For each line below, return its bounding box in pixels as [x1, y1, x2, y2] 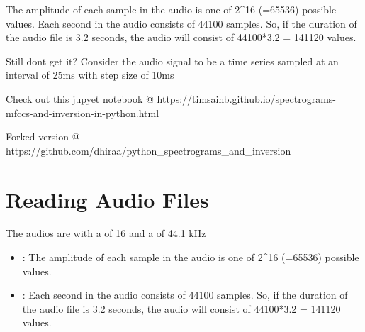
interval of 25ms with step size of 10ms [6, 67, 174, 82]
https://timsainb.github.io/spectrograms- [157, 91, 337, 106]
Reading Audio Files [6, 184, 209, 214]
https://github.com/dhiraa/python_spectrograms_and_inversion [6, 143, 291, 157]
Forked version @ [6, 129, 80, 144]
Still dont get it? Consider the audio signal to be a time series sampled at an [6, 53, 339, 68]
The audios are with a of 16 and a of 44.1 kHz [6, 226, 206, 240]
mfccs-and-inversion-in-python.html [6, 105, 159, 120]
